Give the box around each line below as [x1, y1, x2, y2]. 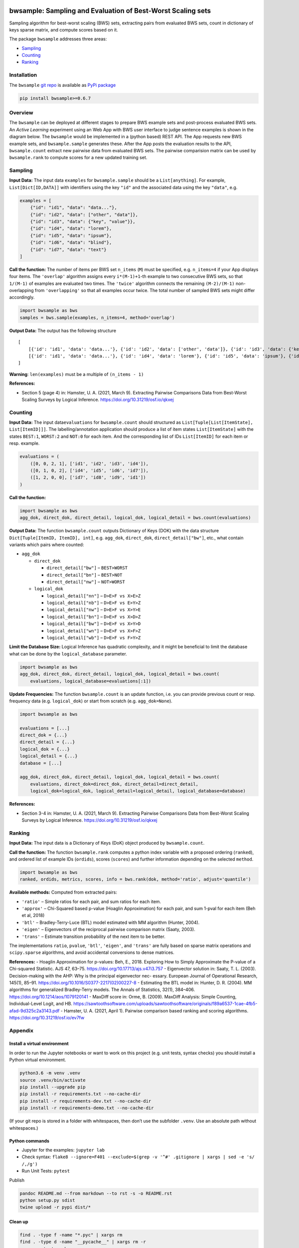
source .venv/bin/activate [19, 1077, 86, 1083]
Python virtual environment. [9, 1057, 66, 1063]
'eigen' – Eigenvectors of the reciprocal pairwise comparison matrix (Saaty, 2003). [21, 927, 195, 933]
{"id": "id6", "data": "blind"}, [30, 240, 112, 246]
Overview [9, 109, 33, 116]
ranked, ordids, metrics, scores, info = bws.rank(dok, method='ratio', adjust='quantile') [19, 877, 251, 882]
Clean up [9, 1219, 28, 1225]
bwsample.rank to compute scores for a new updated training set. [9, 155, 148, 161]
